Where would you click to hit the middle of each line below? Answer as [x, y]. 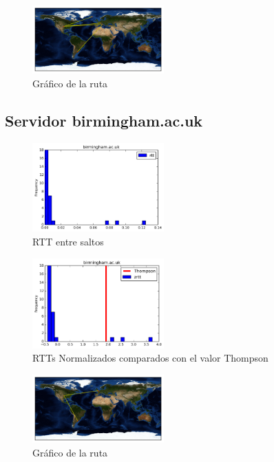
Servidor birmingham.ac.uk [104, 120]
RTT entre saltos [68, 241]
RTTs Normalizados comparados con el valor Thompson [150, 358]
